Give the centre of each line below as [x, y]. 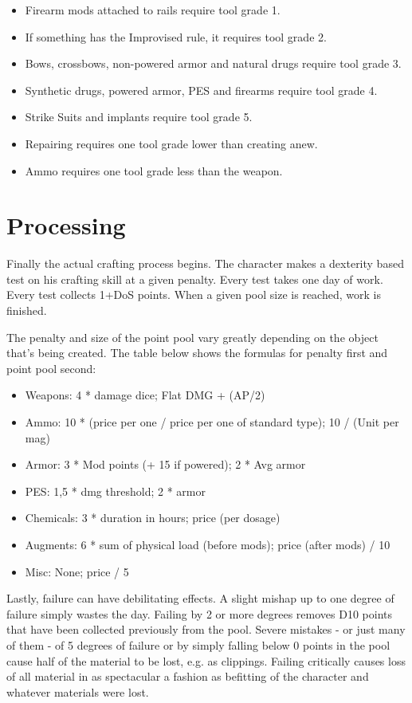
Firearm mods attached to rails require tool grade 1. [153, 10]
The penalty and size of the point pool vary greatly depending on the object [192, 337]
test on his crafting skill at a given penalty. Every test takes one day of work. [195, 279]
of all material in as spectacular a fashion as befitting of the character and [188, 676]
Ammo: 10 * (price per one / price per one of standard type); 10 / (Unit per [212, 422]
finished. [27, 310]
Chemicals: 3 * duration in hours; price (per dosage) [153, 518]
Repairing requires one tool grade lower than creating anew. [171, 143]
